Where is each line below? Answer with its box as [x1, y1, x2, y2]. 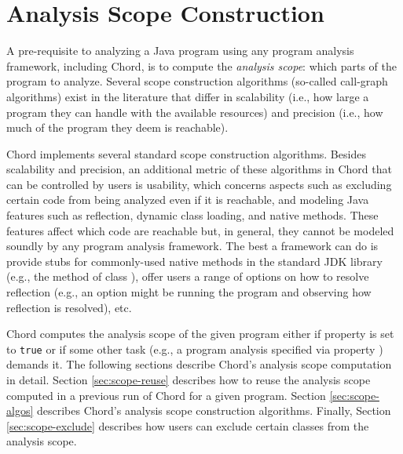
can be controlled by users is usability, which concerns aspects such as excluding [6, 176, 392, 192]
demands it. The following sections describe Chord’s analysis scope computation [6, 356, 392, 372]
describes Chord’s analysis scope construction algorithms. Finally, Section [36, 402, 391, 419]
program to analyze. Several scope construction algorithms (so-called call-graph [6, 73, 388, 89]
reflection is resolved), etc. [6, 299, 132, 315]
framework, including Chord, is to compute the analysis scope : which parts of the [6, 57, 397, 74]
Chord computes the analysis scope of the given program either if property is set [6, 325, 394, 342]
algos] [6, 402, 34, 419]
